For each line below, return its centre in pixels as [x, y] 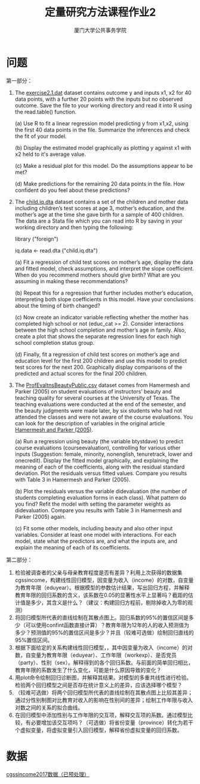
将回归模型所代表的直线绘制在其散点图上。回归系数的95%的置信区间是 [102, 617]
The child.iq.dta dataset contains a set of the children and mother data [101, 202]
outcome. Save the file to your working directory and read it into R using [103, 105]
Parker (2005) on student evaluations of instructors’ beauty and [93, 391]
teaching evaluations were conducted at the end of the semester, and [100, 404]
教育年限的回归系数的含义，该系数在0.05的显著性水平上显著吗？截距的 [101, 595]
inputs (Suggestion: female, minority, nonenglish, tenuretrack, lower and [104, 454]
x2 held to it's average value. [50, 154]
